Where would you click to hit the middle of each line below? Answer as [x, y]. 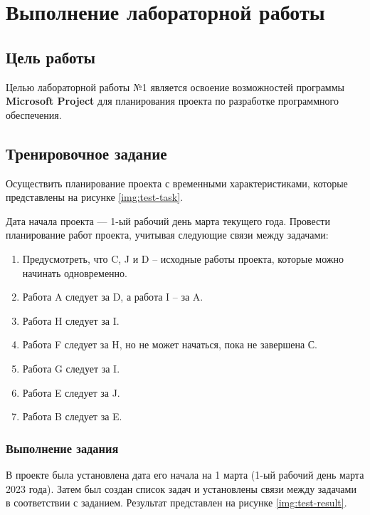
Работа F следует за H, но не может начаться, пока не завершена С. [170, 344]
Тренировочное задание [86, 153]
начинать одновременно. [75, 272]
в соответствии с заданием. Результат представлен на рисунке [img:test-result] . [176, 503]
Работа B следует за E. [72, 416]
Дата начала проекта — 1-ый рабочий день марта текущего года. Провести [168, 220]
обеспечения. [34, 114]
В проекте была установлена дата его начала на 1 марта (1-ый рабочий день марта [185, 474]
